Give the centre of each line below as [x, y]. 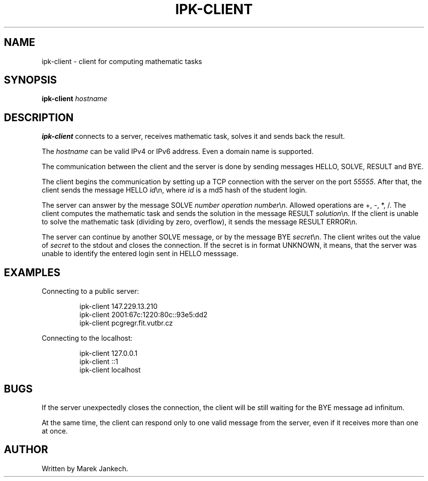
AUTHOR [26, 450]
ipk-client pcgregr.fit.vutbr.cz [126, 323]
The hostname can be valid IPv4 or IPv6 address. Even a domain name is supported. [178, 152]
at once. [55, 431]
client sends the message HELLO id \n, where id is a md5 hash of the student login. [174, 190]
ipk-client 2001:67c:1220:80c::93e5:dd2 [143, 315]
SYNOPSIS [31, 80]
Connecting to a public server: [90, 291]
